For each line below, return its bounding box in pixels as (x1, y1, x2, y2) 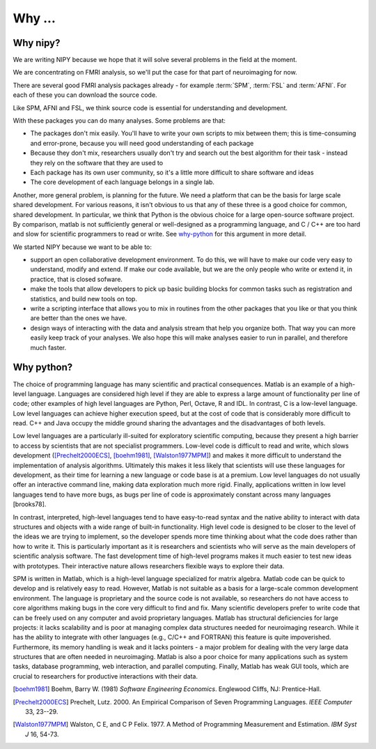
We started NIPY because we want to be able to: (13, 243, 152, 251)
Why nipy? (13, 37, 61, 49)
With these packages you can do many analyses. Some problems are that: (13, 116, 226, 125)
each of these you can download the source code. (13, 91, 157, 99)
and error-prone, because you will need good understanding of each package (30, 139, 254, 147)
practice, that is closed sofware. (30, 275, 123, 283)
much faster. (30, 343, 67, 351)
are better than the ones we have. (30, 314, 127, 322)
